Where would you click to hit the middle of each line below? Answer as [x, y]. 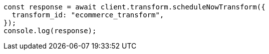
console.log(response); [50, 31]
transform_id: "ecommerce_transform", [88, 15]
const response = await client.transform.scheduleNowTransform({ [134, 7]
